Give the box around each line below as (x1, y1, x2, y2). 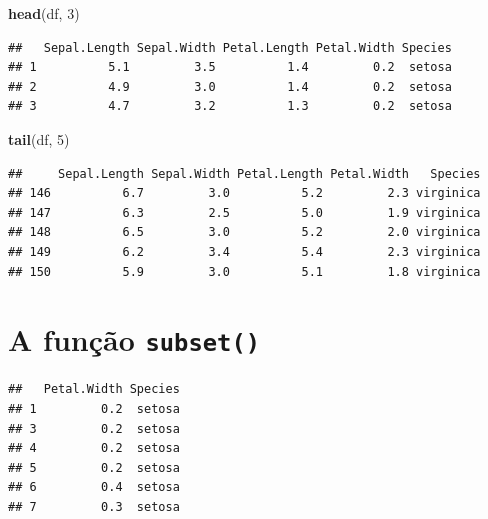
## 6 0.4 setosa (8, 480, 180, 495)
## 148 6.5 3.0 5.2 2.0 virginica (8, 225, 481, 240)
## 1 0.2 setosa (8, 401, 180, 416)
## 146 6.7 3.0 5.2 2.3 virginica (8, 186, 481, 201)
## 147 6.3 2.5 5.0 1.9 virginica (8, 205, 481, 220)
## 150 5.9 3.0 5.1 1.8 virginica (8, 264, 481, 279)
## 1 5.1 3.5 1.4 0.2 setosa (8, 60, 452, 75)
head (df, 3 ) (8, 3, 80, 23)
